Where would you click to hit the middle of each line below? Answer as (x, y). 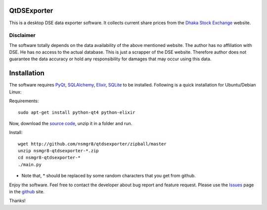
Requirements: (24, 101)
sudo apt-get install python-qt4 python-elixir (77, 112)
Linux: (15, 92)
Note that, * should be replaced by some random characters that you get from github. (109, 176)
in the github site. (27, 192)
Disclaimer (22, 36)
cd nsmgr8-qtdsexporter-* (49, 158)
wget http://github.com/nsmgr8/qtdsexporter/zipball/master (92, 144)
